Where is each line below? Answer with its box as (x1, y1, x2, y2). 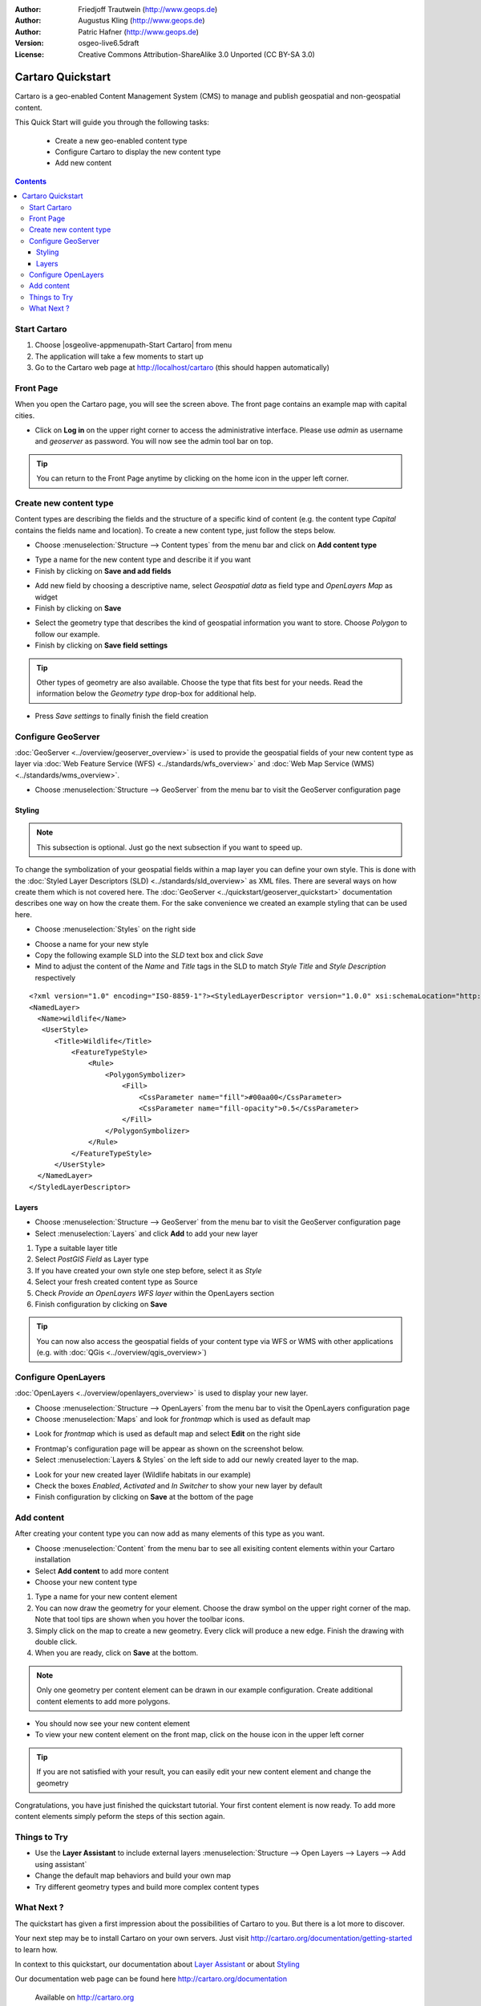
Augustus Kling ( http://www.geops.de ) (78, 16, 205, 26)
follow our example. (34, 629, 100, 639)
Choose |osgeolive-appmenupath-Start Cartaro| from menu (34, 340, 232, 350)
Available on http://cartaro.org (34, 1992, 135, 2002)
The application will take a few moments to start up (34, 351, 204, 361)
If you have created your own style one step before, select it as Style (34, 1265, 262, 1275)
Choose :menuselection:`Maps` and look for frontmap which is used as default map (34, 1414, 310, 1423)
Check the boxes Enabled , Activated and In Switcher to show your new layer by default (34, 1480, 323, 1490)
